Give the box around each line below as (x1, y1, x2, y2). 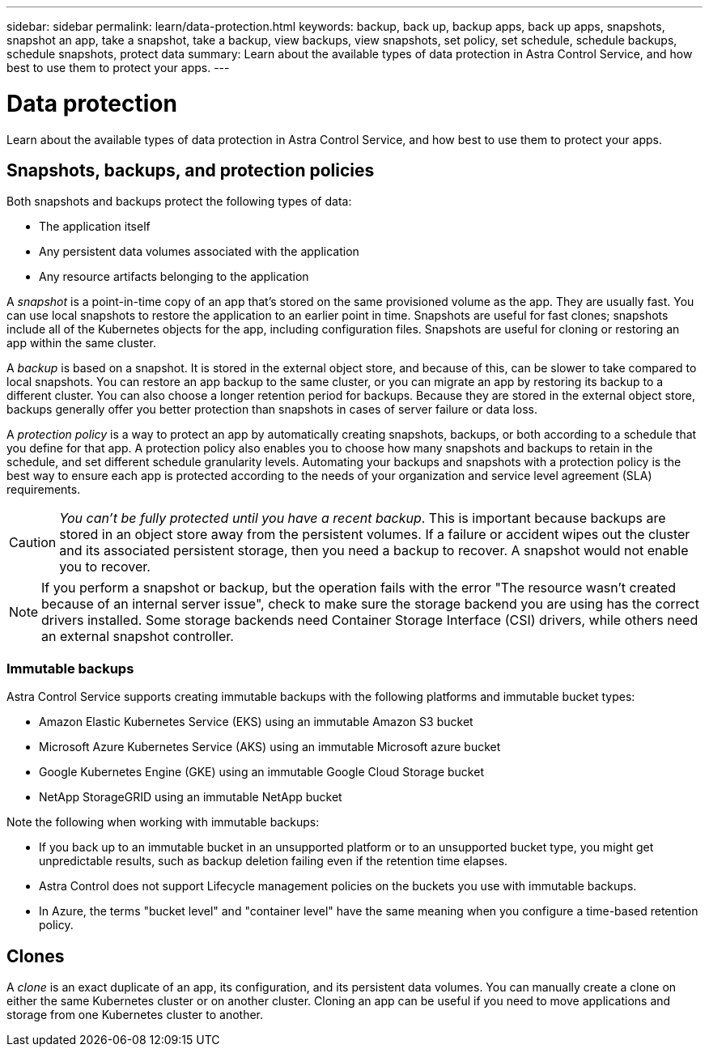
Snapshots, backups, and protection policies (6, 159, 375, 180)
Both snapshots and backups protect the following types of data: (6, 194, 352, 209)
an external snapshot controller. (41, 628, 234, 645)
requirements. (6, 482, 81, 497)
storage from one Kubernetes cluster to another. (6, 1007, 264, 1021)
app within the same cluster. (6, 336, 156, 350)
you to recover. (59, 558, 151, 575)
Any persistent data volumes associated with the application (39, 244, 359, 259)
